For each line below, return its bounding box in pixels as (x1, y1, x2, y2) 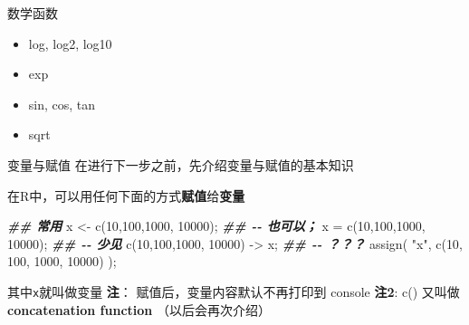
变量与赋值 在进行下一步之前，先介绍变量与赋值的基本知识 (7, 155, 354, 174)
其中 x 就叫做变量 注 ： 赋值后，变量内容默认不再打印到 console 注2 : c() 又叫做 (7, 282, 460, 301)
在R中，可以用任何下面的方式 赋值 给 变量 (7, 186, 245, 205)
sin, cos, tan (28, 94, 96, 113)
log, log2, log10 (28, 33, 112, 53)
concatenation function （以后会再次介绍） (7, 300, 271, 319)
